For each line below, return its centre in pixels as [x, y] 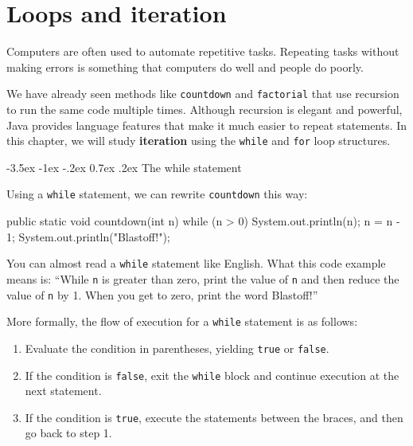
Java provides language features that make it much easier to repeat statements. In [207, 125]
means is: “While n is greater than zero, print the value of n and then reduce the [203, 278]
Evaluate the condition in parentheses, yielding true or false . [177, 348]
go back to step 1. [68, 433]
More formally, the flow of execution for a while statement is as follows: [182, 321]
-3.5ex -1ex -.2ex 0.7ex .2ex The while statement [124, 167]
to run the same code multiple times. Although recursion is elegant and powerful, [205, 109]
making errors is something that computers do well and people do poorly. [185, 67]
